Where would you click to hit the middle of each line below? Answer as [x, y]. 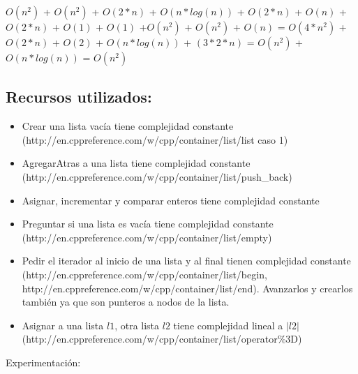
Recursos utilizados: [79, 97]
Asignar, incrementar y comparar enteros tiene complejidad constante [171, 200]
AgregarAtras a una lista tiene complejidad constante [136, 163]
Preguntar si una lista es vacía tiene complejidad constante [148, 224]
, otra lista [137, 325]
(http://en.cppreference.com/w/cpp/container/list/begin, [144, 274]
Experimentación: [43, 362]
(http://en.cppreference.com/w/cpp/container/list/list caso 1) [155, 139]
